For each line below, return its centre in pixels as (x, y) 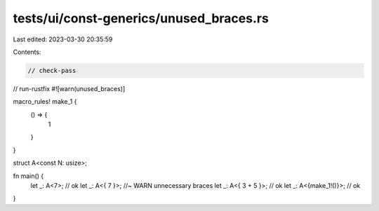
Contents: (27, 52)
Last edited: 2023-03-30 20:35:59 (63, 39)
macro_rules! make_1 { (45, 102)
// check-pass (52, 70)
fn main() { (28, 176)
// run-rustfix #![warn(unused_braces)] (69, 88)
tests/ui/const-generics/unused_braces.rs (141, 18)
